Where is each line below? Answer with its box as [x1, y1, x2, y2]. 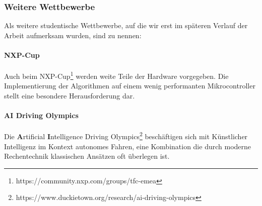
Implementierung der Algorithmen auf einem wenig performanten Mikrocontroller [4, 80, 255, 91]
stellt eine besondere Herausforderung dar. [4, 90, 135, 101]
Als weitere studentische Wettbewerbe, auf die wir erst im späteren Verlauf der [4, 20, 248, 31]
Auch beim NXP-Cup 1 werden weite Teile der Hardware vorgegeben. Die [4, 69, 229, 81]
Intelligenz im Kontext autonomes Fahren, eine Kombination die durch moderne [4, 141, 251, 151]
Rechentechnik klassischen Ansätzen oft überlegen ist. [4, 151, 170, 161]
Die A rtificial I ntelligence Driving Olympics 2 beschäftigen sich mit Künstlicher [4, 130, 248, 142]
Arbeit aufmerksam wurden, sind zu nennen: [4, 30, 142, 40]
